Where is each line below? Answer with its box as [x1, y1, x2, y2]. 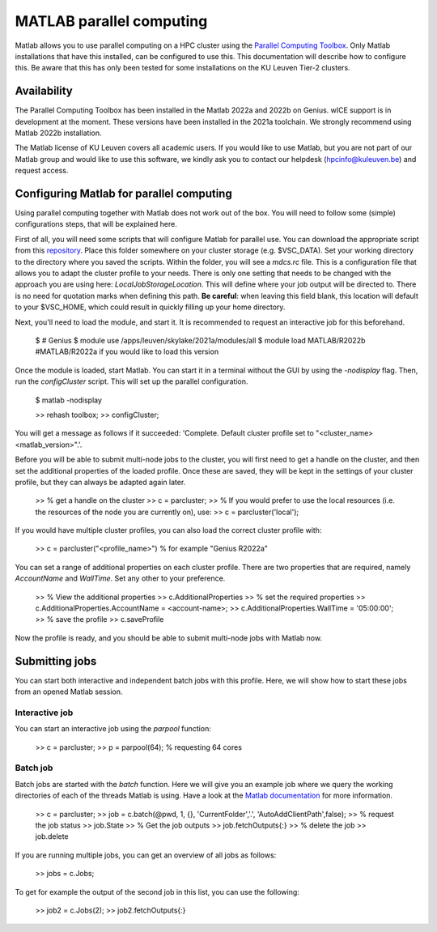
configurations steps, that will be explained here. [15, 219, 177, 229]
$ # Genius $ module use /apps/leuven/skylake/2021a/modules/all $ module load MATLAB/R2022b [35, 336, 366, 345]
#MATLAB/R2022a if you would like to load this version [35, 347, 218, 356]
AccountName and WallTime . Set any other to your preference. [15, 573, 226, 583]
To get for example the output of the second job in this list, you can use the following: [15, 887, 299, 896]
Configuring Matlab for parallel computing [15, 187, 232, 200]
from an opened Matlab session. [15, 687, 123, 696]
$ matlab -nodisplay [35, 395, 103, 405]
